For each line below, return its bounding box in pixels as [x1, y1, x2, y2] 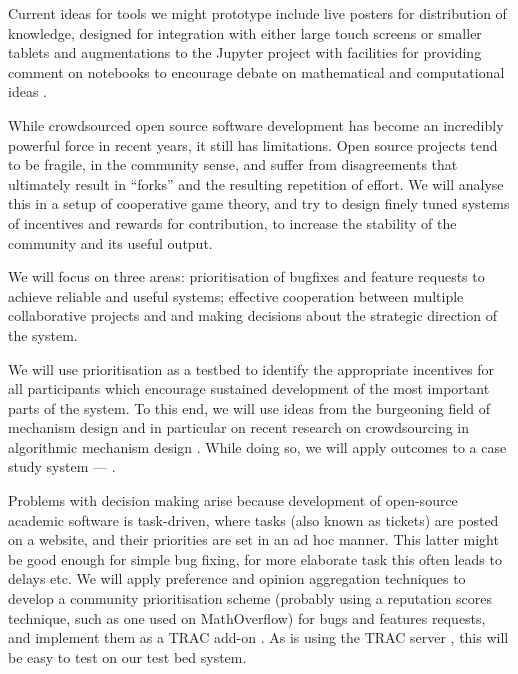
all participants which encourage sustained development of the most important [8, 378, 490, 399]
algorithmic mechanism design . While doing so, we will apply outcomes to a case [8, 436, 507, 457]
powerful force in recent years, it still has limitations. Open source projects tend [8, 134, 498, 155]
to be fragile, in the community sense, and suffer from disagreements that [8, 154, 458, 175]
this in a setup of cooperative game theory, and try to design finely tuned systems [8, 193, 510, 214]
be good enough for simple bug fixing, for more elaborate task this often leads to [8, 548, 502, 569]
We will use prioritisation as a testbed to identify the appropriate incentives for [8, 358, 494, 379]
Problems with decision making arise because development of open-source [8, 490, 458, 511]
